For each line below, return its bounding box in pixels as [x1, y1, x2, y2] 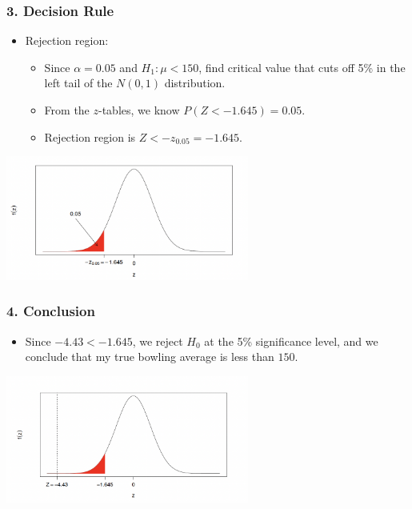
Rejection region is [44, 128, 136, 145]
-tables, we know [98, 102, 180, 118]
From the [44, 102, 90, 118]
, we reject [132, 332, 183, 349]
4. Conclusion [6, 301, 95, 321]
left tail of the [44, 74, 113, 91]
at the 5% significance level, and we [204, 332, 378, 349]
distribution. [164, 74, 226, 91]
